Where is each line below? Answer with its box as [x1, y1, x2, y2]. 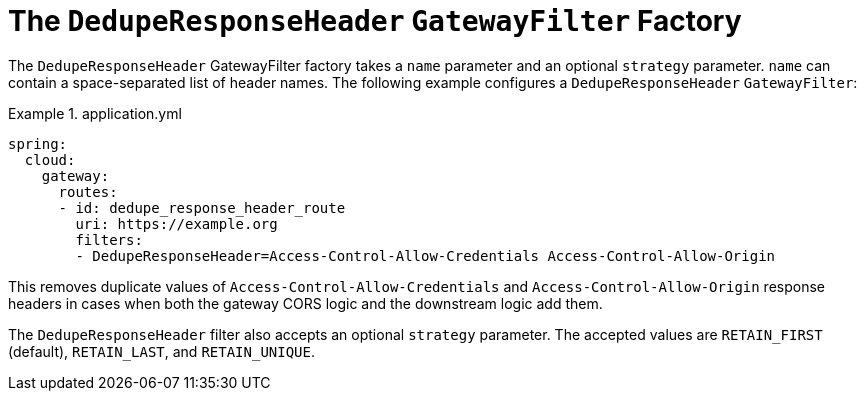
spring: [8, 135, 68, 152]
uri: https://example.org [75, 215, 278, 232]
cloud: [24, 151, 76, 168]
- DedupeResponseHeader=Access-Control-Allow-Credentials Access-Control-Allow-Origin [75, 247, 776, 264]
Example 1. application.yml [8, 104, 182, 122]
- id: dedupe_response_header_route [58, 199, 346, 216]
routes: [58, 183, 118, 200]
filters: [75, 231, 143, 248]
